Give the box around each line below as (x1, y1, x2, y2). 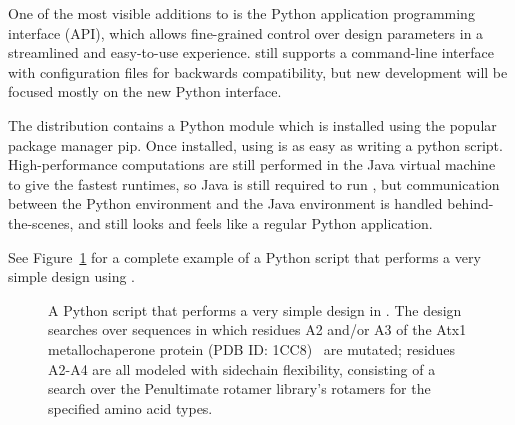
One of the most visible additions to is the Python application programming (8, 3, 475, 23)
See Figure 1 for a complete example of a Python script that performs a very (8, 246, 481, 267)
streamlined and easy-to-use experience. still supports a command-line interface (8, 42, 494, 63)
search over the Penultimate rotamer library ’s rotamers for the (48, 378, 431, 399)
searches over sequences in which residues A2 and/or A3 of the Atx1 (48, 319, 467, 340)
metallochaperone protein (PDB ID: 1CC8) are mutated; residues (48, 338, 456, 359)
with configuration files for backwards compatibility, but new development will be (8, 61, 508, 82)
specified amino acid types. (48, 397, 213, 418)
